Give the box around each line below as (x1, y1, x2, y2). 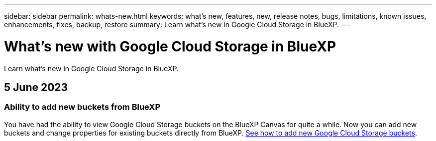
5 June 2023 (4, 81, 68, 94)
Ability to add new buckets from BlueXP (4, 102, 161, 112)
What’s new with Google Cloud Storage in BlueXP (4, 38, 336, 55)
